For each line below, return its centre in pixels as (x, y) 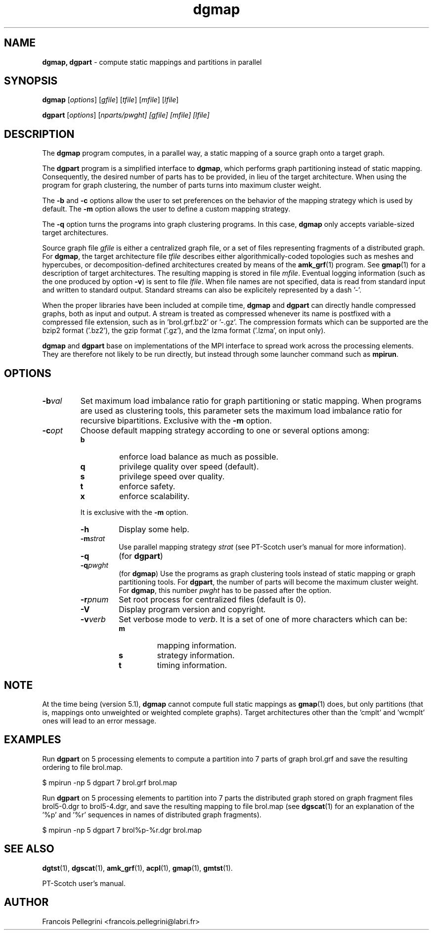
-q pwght (94, 565)
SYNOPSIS (31, 81)
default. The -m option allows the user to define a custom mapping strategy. (166, 209)
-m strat (93, 539)
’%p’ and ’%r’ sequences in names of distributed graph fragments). (152, 814)
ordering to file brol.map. (83, 767)
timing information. (192, 665)
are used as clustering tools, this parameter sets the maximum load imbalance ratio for (241, 411)
